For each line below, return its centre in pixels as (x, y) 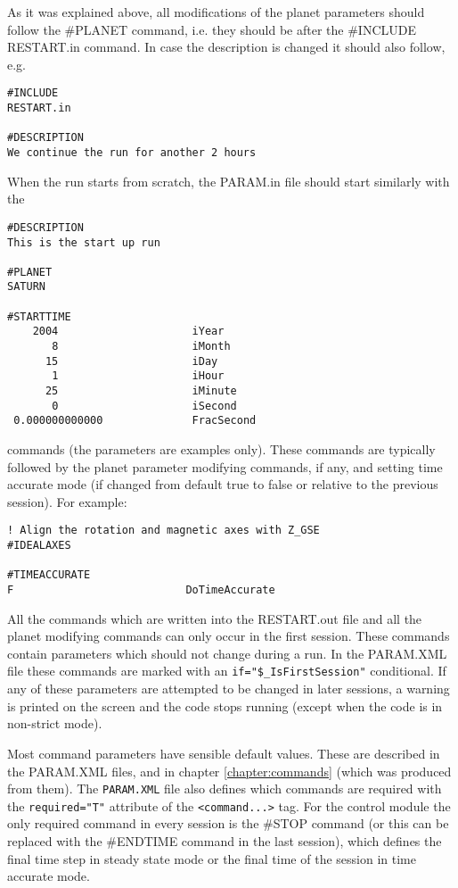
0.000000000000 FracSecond (135, 421)
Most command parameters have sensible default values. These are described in (224, 753)
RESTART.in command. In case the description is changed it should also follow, (226, 47)
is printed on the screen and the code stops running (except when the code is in (225, 705)
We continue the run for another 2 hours (132, 153)
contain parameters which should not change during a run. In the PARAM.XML (227, 653)
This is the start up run (84, 242)
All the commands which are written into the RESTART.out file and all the (215, 618)
